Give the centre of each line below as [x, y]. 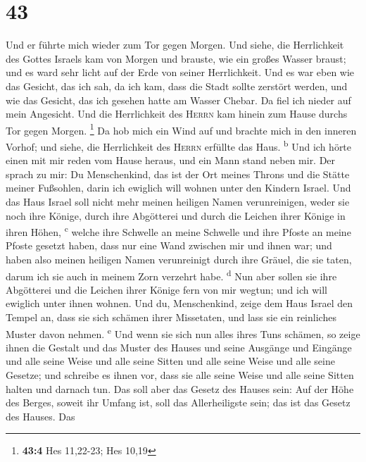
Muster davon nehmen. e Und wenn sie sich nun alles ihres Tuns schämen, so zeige [183, 332]
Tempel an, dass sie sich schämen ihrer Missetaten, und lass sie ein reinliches [171, 317]
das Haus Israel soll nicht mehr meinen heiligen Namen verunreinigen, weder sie [178, 201]
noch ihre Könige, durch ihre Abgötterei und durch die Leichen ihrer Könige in [176, 215]
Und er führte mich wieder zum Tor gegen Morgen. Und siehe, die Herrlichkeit [175, 45]
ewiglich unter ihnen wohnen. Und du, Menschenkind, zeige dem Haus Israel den [179, 303]
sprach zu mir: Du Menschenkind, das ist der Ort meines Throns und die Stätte [178, 174]
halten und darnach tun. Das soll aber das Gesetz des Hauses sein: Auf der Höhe [180, 388]
